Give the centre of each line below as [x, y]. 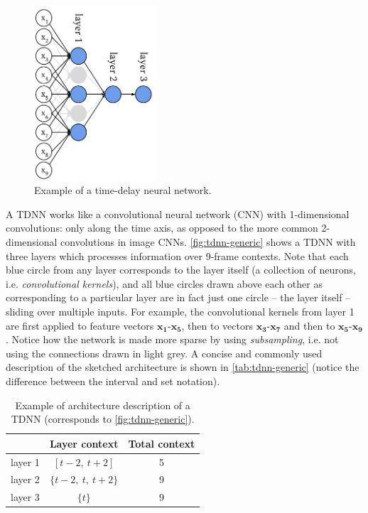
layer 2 [25, 479]
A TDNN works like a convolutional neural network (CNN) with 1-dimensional [178, 214]
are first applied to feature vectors [80, 325]
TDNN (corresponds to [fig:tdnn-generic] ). [103, 419]
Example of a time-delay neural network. [123, 190]
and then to [309, 325]
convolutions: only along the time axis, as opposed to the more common [162, 228]
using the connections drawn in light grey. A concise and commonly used [164, 353]
